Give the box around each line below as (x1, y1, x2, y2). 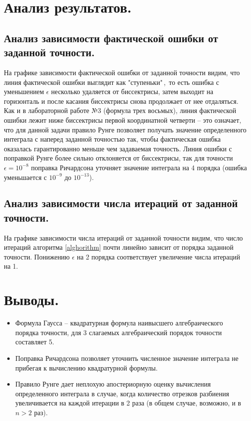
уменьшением (4, 86, 44, 97)
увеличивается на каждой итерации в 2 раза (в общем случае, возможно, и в (15, 398, 241, 408)
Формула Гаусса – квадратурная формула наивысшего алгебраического (15, 318, 223, 328)
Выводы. (4, 290, 59, 309)
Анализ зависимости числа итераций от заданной (4, 195, 238, 210)
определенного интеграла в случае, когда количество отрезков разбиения (15, 388, 229, 398)
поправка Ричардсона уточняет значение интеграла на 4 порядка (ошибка (31, 162, 247, 172)
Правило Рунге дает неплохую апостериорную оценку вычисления (15, 379, 211, 389)
